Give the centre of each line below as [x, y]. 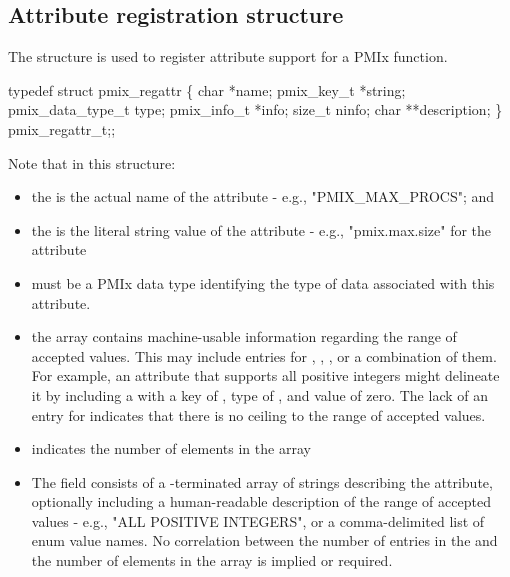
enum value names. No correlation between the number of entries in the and [264, 540]
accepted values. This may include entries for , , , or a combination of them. [264, 355]
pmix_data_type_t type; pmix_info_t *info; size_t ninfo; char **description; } [255, 109]
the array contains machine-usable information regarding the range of [244, 336]
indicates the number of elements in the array [171, 448]
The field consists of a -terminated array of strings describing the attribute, [262, 481]
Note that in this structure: [92, 162]
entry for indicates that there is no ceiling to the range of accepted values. [258, 414]
